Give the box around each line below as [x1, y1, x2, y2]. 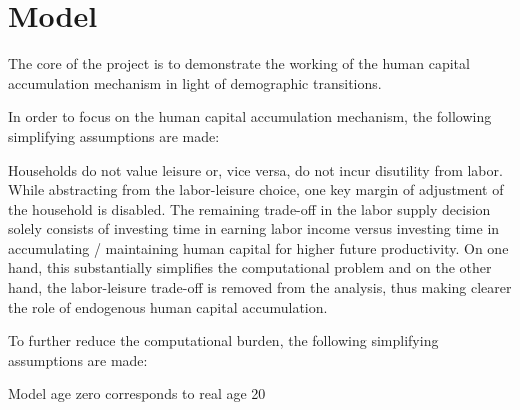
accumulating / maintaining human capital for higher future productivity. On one [8, 237, 509, 258]
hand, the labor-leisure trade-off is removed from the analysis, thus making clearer [8, 277, 512, 298]
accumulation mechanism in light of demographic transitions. [8, 72, 382, 93]
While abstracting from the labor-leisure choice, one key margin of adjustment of [8, 179, 504, 200]
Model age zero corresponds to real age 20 [8, 383, 266, 404]
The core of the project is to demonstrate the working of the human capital [8, 53, 470, 74]
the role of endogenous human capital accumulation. [8, 296, 328, 317]
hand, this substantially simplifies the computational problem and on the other [8, 257, 492, 278]
